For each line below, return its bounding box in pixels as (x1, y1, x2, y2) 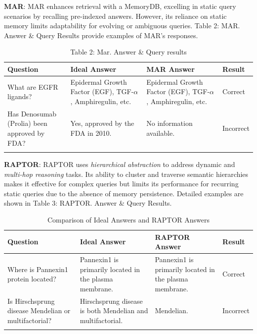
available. (146, 128, 175, 138)
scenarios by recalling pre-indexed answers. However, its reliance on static (4, 10, 227, 21)
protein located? (7, 274, 56, 284)
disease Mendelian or (7, 305, 71, 316)
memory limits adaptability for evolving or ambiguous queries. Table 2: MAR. (4, 20, 240, 31)
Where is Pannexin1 (7, 264, 68, 274)
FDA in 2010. (70, 128, 112, 138)
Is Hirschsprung (7, 295, 55, 306)
